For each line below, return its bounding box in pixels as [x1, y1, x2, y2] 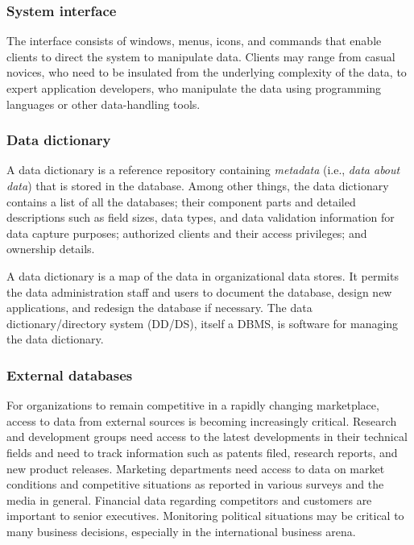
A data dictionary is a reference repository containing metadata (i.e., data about [6, 161, 400, 178]
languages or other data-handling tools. [6, 95, 201, 112]
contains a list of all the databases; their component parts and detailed [6, 193, 356, 210]
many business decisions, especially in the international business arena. [6, 522, 356, 539]
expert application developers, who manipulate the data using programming [6, 80, 382, 96]
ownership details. [6, 240, 95, 257]
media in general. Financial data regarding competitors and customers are [6, 491, 372, 508]
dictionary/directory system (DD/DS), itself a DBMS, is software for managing [6, 314, 399, 331]
